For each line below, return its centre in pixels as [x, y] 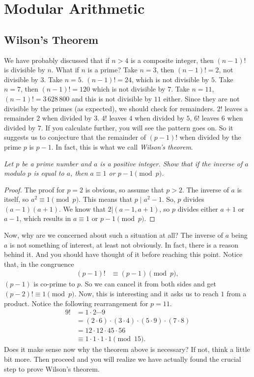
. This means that [106, 199]
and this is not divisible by [112, 98]
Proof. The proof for [34, 189]
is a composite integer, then [172, 60]
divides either [198, 208]
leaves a [236, 108]
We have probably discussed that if [57, 60]
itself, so [16, 199]
